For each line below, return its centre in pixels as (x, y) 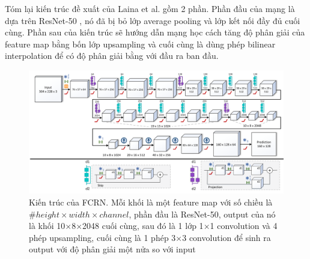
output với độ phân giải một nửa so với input (112, 249)
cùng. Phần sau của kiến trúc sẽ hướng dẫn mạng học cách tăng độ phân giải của (155, 32)
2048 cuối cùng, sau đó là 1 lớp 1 (143, 226)
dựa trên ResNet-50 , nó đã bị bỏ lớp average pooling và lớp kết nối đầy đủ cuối (153, 20)
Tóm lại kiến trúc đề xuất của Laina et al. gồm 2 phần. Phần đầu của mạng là (150, 8)
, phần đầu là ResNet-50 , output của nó (202, 214)
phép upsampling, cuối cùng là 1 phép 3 (102, 237)
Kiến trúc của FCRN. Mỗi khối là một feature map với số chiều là (151, 202)
